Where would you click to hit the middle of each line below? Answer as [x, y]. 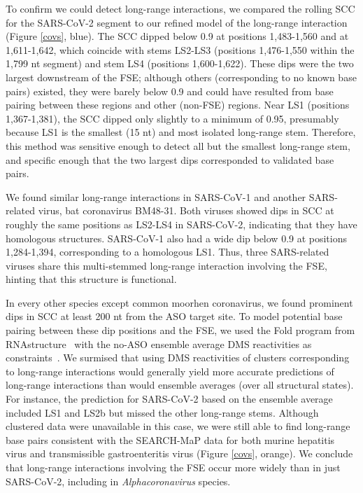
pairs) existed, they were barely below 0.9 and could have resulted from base [170, 91]
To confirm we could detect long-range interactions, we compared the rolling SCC [180, 8]
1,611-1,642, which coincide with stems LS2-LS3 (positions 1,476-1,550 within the [180, 49]
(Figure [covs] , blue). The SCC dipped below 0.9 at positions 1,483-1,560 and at [177, 36]
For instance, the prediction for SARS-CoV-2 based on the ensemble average [169, 399]
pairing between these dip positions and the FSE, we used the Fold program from [180, 330]
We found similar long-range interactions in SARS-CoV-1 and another [156, 196]
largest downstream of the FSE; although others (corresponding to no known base [181, 77]
